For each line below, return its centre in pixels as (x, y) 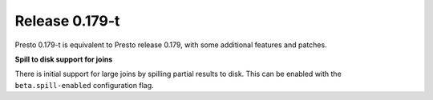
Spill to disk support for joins (64, 59)
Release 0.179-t (67, 21)
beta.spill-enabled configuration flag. (84, 85)
